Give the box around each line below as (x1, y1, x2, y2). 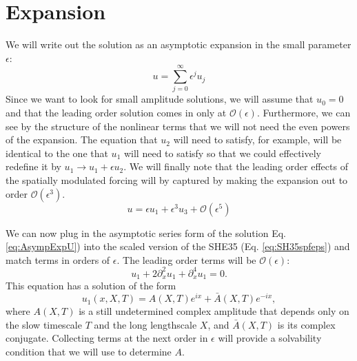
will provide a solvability (218, 331, 322, 345)
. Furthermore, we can (256, 105, 351, 120)
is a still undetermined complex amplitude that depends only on (79, 304, 349, 318)
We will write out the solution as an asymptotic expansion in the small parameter (6, 37, 351, 52)
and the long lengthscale (94, 317, 197, 331)
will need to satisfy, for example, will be (173, 132, 342, 147)
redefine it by (6, 159, 61, 174)
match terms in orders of (6, 252, 110, 267)
